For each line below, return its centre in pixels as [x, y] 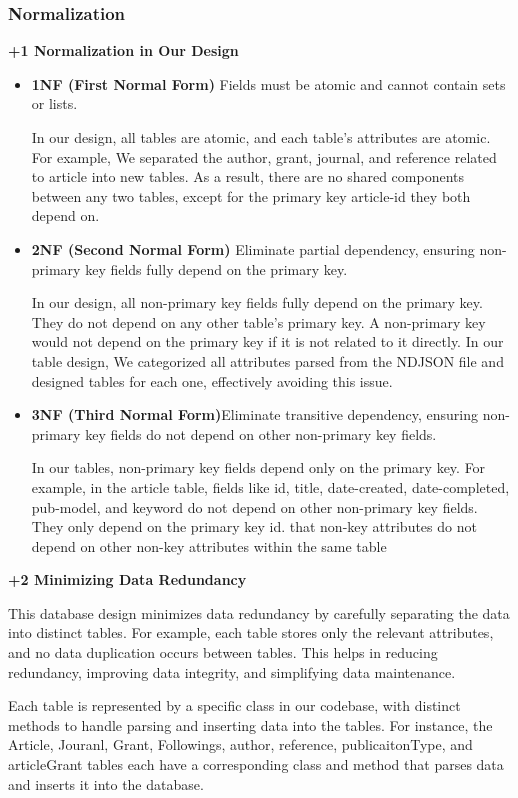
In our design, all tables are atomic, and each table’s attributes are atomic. [261, 137]
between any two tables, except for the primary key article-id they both [251, 195]
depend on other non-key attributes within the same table [209, 545]
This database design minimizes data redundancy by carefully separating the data [259, 612]
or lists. [54, 103]
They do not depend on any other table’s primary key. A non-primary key [258, 321]
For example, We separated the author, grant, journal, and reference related [264, 156]
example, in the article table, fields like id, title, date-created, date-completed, [270, 486]
